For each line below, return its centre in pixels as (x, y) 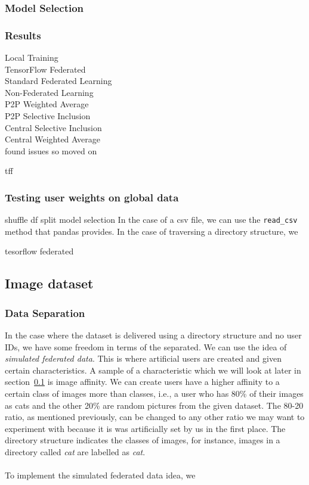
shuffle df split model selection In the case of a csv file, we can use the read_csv (151, 220)
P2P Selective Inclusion (48, 116)
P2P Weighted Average (47, 104)
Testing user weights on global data (92, 197)
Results (23, 35)
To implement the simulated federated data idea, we (100, 475)
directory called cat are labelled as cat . (75, 452)
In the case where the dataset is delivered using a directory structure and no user (153, 335)
